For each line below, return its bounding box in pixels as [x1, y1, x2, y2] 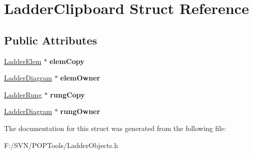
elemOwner [60, 72, 100, 83]
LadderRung [4, 89, 42, 99]
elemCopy [49, 55, 84, 66]
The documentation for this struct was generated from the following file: [4, 122, 226, 133]
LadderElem [4, 55, 42, 66]
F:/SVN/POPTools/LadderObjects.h [4, 139, 118, 150]
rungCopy [50, 89, 85, 99]
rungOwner [60, 106, 100, 116]
